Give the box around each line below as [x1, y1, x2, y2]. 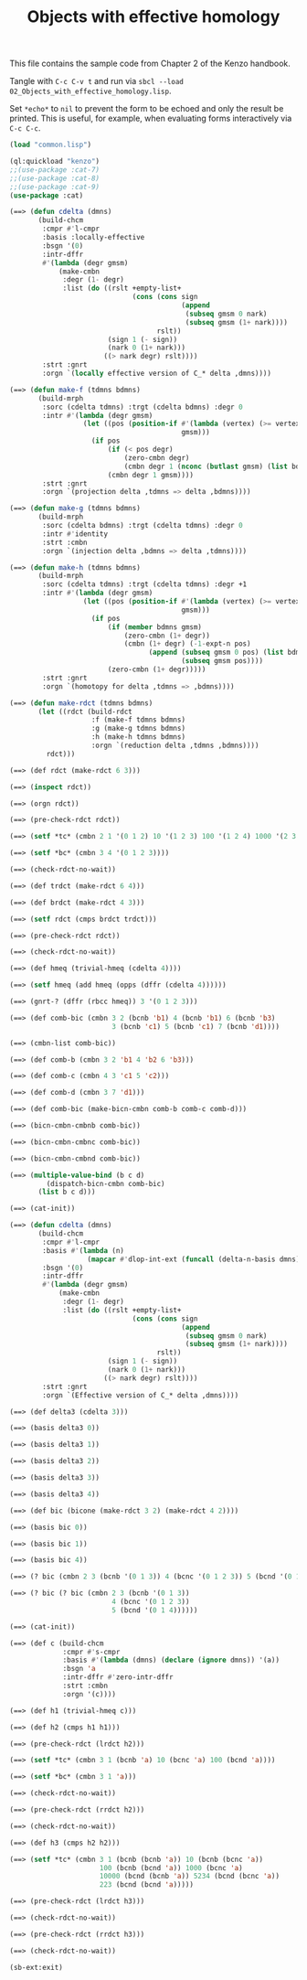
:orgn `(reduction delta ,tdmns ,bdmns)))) [90, 741, 259, 751]
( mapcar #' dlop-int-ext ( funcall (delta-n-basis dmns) [87, 1255, 301, 1264]
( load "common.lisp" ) [9, 140, 92, 150]
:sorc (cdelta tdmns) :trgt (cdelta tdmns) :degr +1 [42, 580, 248, 589]
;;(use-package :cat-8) [9, 174, 101, 183]
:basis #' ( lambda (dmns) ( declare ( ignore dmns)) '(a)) [62, 1655, 281, 1665]
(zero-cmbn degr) [123, 453, 190, 463]
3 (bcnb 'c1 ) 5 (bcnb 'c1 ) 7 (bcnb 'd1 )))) [111, 1022, 281, 1031]
